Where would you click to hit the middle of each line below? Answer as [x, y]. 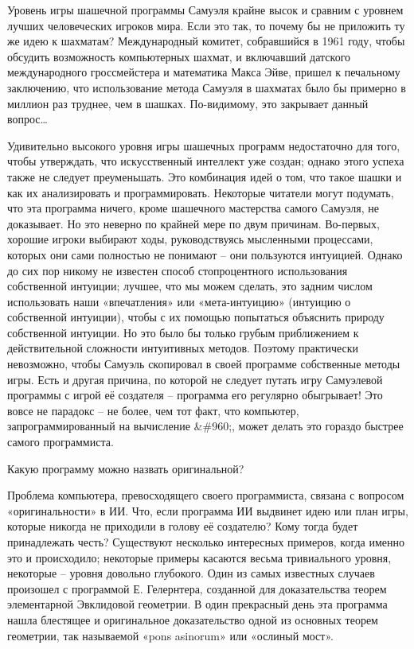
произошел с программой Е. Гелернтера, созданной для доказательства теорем [197, 588]
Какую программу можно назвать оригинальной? [126, 468]
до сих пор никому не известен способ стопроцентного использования [178, 270]
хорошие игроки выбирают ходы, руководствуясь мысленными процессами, [190, 239]
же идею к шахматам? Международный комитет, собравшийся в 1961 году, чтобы [206, 41]
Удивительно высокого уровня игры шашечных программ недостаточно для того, [204, 145]
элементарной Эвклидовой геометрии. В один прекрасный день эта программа [197, 604]
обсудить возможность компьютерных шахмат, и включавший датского [179, 56]
